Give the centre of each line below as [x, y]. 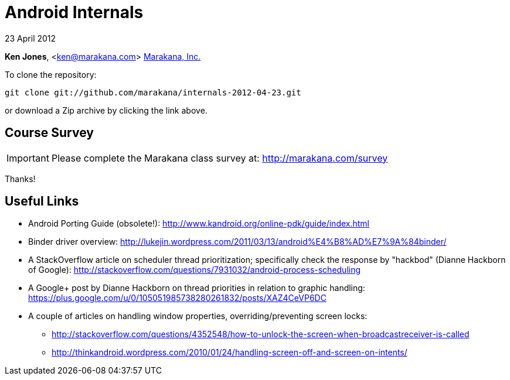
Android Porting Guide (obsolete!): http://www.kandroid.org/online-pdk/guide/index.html [199, 224]
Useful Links [42, 201]
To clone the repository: [51, 74]
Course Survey [49, 133]
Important [28, 158]
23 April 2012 [30, 38]
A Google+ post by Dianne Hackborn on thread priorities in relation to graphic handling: [197, 288]
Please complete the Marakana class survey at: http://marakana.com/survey [220, 158]
